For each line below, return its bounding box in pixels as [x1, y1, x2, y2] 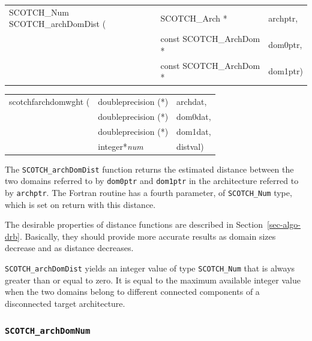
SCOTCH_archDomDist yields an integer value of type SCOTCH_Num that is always [5, 262, 295, 274]
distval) [176, 140, 204, 152]
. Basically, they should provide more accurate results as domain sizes [19, 230, 276, 242]
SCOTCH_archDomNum [5, 326, 91, 336]
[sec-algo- [266, 218, 301, 231]
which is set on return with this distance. [5, 198, 156, 210]
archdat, [176, 95, 207, 108]
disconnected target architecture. [5, 297, 125, 309]
